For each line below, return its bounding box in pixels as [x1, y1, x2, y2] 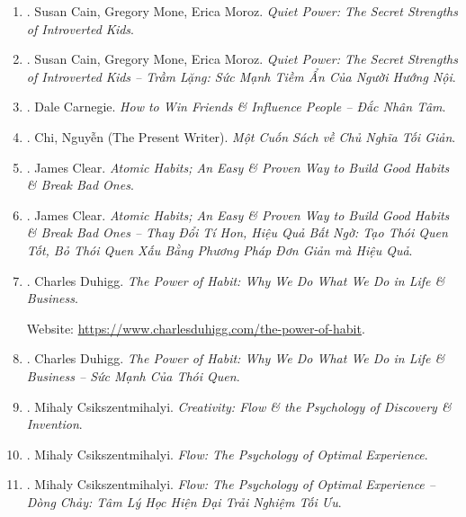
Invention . [26, 414, 83, 433]
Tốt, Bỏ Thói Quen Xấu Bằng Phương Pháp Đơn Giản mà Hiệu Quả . [26, 240, 413, 259]
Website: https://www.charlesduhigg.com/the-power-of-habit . [26, 318, 365, 337]
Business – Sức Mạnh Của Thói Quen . [26, 366, 240, 385]
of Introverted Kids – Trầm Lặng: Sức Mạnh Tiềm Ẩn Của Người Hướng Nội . [26, 67, 456, 85]
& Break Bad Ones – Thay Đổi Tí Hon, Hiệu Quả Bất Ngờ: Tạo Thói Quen [26, 223, 448, 242]
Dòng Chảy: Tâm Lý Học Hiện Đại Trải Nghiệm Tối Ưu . [26, 492, 342, 511]
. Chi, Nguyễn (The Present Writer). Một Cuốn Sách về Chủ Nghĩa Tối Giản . [26, 127, 456, 146]
